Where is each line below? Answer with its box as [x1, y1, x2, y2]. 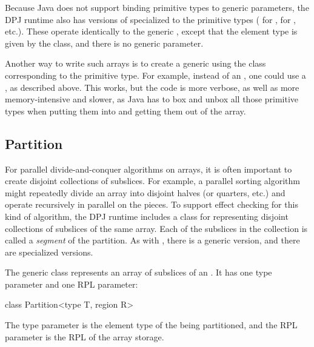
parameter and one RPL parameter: [5, 277, 138, 290]
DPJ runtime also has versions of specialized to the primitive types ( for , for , [5, 13, 296, 25]
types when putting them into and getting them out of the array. [5, 104, 246, 117]
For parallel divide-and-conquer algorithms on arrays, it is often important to [5, 162, 292, 175]
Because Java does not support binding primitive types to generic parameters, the [5, 1, 309, 13]
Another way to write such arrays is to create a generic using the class [5, 57, 266, 70]
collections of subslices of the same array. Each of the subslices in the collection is [5, 222, 308, 234]
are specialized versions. [5, 245, 93, 258]
